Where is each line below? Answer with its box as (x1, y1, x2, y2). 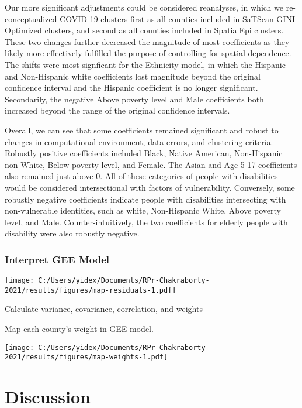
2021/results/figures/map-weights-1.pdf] (5, 353, 168, 362)
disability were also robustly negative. (5, 227, 140, 239)
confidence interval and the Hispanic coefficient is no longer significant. (5, 81, 258, 94)
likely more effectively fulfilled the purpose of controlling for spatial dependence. (5, 47, 291, 59)
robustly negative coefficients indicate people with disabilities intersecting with (5, 193, 286, 205)
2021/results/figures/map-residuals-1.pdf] (5, 286, 176, 294)
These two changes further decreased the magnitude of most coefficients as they (5, 35, 290, 47)
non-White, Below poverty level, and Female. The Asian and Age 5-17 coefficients (5, 158, 297, 170)
